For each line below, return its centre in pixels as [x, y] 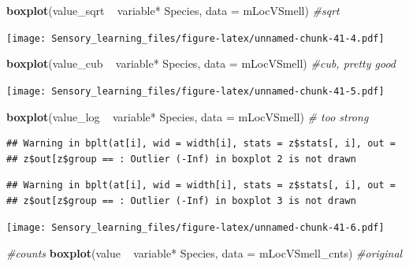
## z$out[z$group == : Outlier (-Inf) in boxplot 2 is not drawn [181, 159]
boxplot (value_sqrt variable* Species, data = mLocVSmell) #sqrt [173, 10]
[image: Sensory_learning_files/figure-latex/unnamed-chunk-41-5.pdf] [195, 91]
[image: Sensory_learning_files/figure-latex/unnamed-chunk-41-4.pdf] [195, 38]
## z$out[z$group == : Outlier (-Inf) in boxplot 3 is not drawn [181, 200]
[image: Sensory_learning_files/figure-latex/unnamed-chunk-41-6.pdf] [195, 228]
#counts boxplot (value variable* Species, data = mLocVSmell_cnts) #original [204, 253]
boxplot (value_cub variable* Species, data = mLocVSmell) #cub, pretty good [201, 63]
